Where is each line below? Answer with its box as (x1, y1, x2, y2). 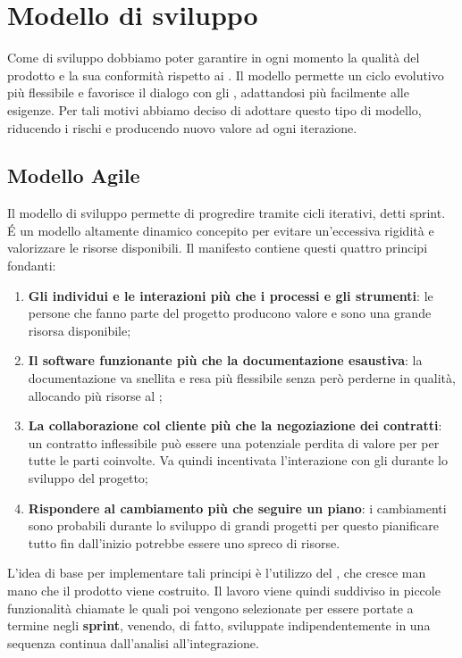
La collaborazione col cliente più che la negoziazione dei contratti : (28, 416, 442, 435)
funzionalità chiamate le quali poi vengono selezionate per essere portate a (7, 598, 414, 617)
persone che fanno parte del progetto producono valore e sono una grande (28, 304, 432, 322)
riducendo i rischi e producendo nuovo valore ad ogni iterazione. (7, 118, 357, 137)
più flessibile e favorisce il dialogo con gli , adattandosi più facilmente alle (7, 83, 409, 102)
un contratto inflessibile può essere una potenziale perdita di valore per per (28, 433, 440, 452)
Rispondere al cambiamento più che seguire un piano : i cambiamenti (28, 498, 447, 517)
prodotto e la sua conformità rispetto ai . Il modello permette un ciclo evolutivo (7, 65, 444, 84)
